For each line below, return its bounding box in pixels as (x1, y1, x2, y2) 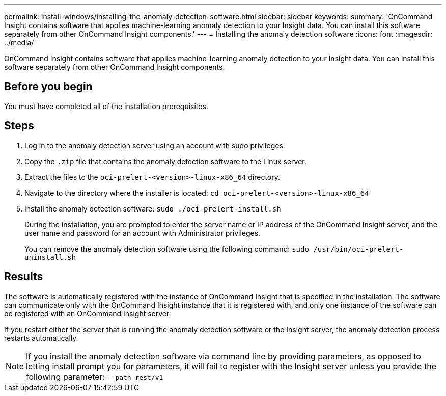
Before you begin (4, 80, 93, 93)
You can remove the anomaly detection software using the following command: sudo (24, 244, 309, 253)
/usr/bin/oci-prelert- (313, 245, 404, 253)
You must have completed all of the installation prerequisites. (4, 101, 208, 111)
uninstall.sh (24, 253, 76, 261)
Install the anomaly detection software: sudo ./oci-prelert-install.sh (24, 204, 281, 213)
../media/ (4, 38, 34, 47)
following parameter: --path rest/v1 (26, 371, 163, 382)
